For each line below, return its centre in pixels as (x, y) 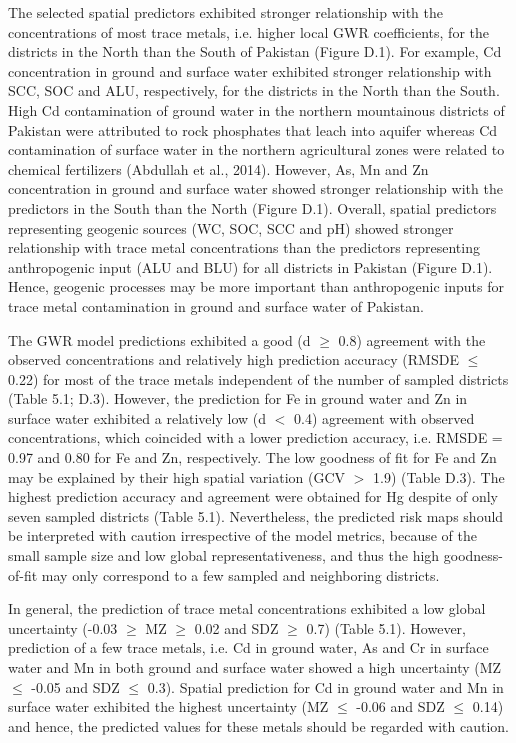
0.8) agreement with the (412, 339)
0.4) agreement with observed (384, 417)
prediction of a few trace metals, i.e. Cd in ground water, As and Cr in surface (248, 647)
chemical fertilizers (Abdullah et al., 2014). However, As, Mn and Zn (218, 168)
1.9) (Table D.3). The (439, 476)
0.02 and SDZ (236, 627)
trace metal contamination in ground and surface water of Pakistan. (216, 305)
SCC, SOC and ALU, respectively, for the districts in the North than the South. (254, 90)
